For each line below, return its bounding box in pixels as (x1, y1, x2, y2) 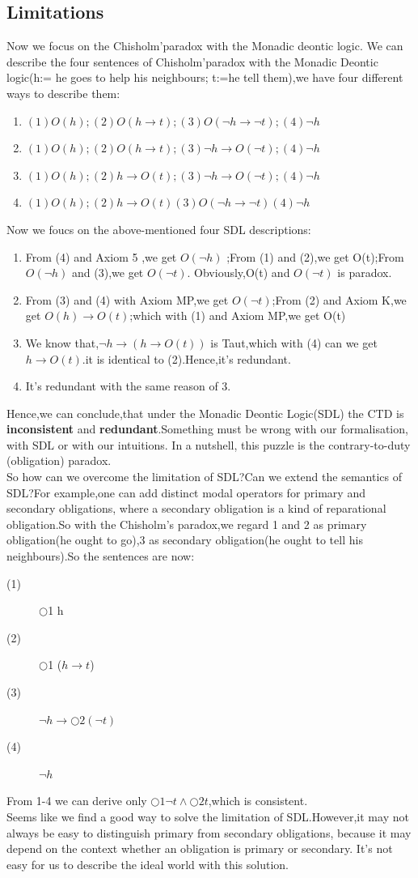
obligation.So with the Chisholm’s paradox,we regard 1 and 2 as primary (6, 515, 367, 532)
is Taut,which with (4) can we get (210, 334, 378, 351)
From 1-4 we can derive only (6, 792, 147, 809)
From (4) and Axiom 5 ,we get (25, 248, 177, 265)
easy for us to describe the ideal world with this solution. (6, 855, 289, 872)
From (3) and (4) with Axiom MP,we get (25, 291, 229, 308)
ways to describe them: (6, 84, 120, 101)
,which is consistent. (208, 792, 308, 809)
